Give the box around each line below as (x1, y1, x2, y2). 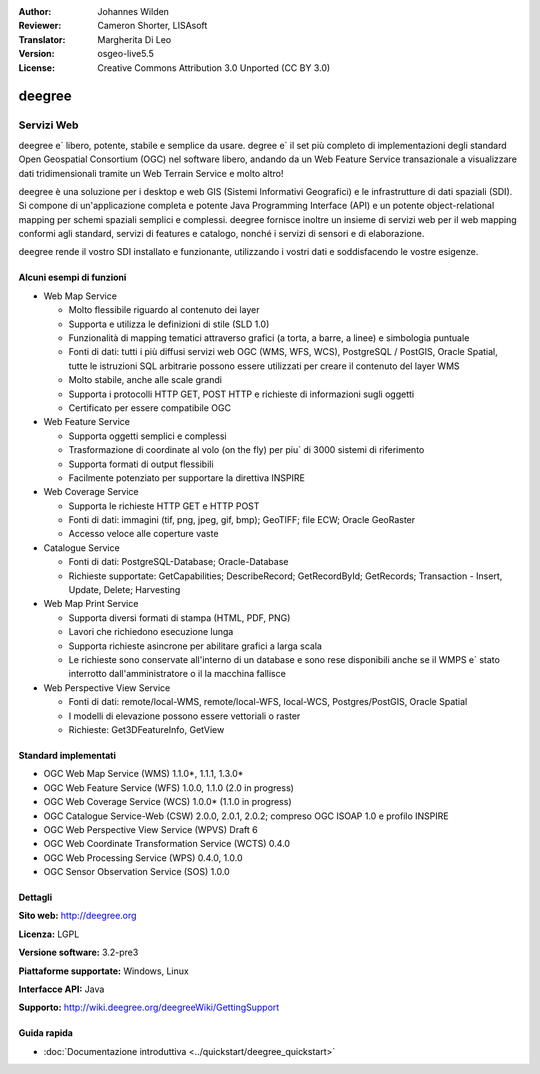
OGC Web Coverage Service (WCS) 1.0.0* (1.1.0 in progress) (43, 796, 292, 808)
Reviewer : (18, 20, 62, 32)
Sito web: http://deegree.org (18, 910, 137, 922)
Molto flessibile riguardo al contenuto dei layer (68, 304, 260, 316)
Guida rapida (18, 1027, 74, 1039)
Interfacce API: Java (18, 983, 105, 995)
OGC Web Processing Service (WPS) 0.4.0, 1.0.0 (43, 851, 243, 864)
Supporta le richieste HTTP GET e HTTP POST (68, 500, 260, 512)
